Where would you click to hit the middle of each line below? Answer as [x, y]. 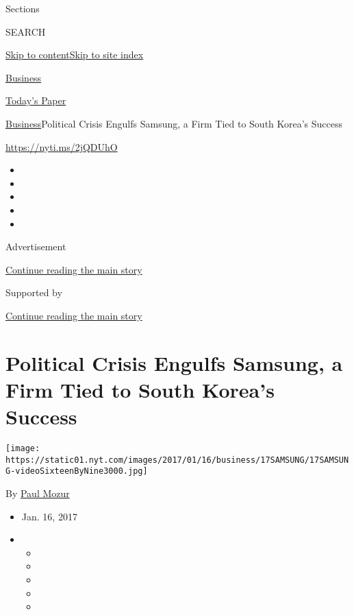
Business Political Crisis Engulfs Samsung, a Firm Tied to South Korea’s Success [174, 123]
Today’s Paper [36, 100]
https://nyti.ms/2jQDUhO [62, 146]
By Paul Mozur [38, 493]
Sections [23, 8]
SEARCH [26, 31]
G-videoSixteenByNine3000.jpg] [77, 471]
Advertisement [36, 246]
